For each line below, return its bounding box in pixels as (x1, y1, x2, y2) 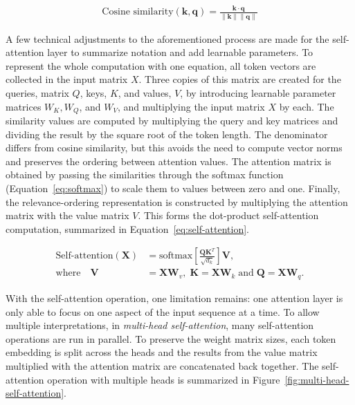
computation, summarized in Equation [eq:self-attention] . (6, 221, 250, 236)
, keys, (80, 86, 107, 100)
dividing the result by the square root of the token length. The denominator (6, 126, 328, 141)
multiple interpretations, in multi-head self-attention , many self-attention (6, 318, 314, 332)
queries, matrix (6, 86, 69, 100)
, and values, (118, 86, 172, 100)
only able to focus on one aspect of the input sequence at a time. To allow (6, 304, 320, 319)
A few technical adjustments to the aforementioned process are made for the (6, 31, 329, 46)
